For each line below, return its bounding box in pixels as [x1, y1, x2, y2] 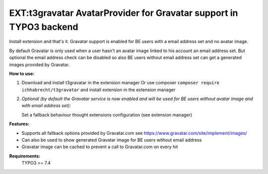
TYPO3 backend [9, 21, 78, 32]
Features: [9, 121, 30, 127]
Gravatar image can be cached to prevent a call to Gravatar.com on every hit [21, 144, 178, 150]
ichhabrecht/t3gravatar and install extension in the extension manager [21, 87, 176, 93]
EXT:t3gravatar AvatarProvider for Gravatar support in [9, 7, 238, 18]
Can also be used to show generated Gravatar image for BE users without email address [21, 137, 202, 143]
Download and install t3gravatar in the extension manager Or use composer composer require [21, 80, 220, 86]
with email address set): [21, 103, 71, 109]
